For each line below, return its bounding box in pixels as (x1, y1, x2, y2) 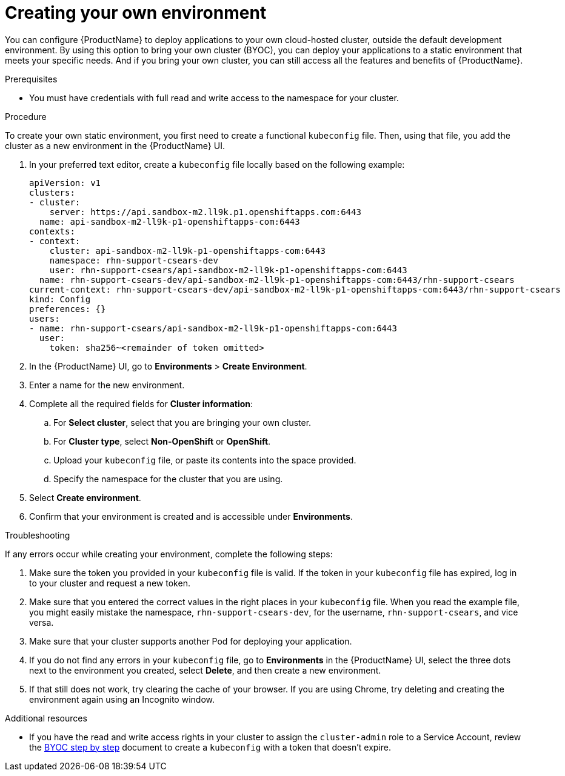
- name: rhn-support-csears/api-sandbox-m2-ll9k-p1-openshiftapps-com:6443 (29, 323, 397, 333)
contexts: (29, 226, 75, 236)
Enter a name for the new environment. (29, 379, 185, 390)
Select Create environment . (29, 492, 141, 503)
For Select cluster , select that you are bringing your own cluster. (53, 417, 312, 428)
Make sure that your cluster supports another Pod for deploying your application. (29, 635, 352, 646)
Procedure (5, 111, 47, 122)
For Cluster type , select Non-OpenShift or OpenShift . (53, 436, 271, 446)
